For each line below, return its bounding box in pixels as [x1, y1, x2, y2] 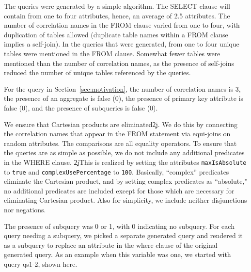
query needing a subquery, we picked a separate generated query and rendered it [4, 230, 243, 240]
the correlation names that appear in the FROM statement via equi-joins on [4, 128, 231, 139]
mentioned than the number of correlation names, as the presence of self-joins [4, 58, 234, 68]
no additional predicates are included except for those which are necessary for [4, 185, 235, 195]
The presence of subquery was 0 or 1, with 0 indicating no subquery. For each [4, 221, 235, 231]
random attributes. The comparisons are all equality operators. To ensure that [4, 138, 237, 148]
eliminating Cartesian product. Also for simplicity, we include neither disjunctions [4, 195, 247, 205]
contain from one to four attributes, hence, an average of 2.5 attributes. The [4, 10, 230, 20]
